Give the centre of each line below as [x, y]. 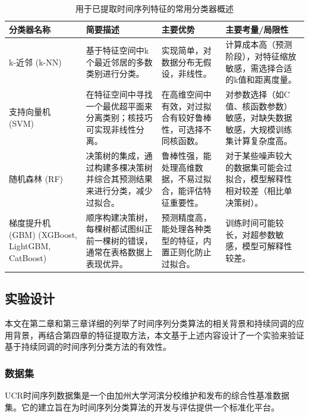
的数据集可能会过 [259, 167]
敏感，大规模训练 [259, 129]
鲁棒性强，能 [186, 156]
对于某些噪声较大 [259, 156]
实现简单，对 [186, 50]
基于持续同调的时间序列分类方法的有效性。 [88, 347]
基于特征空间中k [117, 50]
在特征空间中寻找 [119, 94]
